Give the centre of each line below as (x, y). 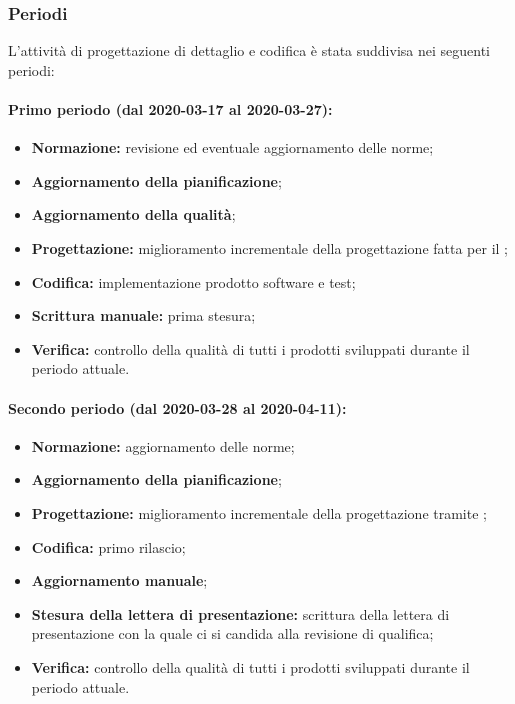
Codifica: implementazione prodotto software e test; (193, 281)
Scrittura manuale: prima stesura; (143, 315)
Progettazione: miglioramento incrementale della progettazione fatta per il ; (269, 247)
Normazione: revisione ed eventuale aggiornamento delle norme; (232, 147)
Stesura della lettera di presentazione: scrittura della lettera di (240, 613)
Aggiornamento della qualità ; (133, 214)
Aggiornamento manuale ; (119, 580)
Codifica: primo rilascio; (108, 546)
